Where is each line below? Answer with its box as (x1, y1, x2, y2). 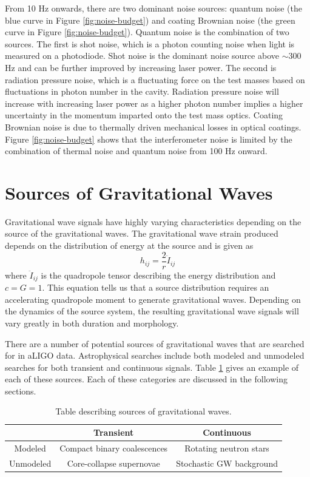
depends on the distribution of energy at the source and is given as (5, 239, 254, 252)
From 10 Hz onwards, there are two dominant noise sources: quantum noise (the (5, 2, 302, 14)
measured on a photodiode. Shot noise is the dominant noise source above (5, 49, 279, 62)
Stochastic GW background (176, 456, 278, 469)
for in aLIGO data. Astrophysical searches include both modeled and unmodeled (5, 349, 305, 362)
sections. (5, 384, 36, 397)
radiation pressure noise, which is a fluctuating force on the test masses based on (5, 73, 305, 86)
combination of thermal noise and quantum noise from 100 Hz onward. (5, 144, 268, 157)
